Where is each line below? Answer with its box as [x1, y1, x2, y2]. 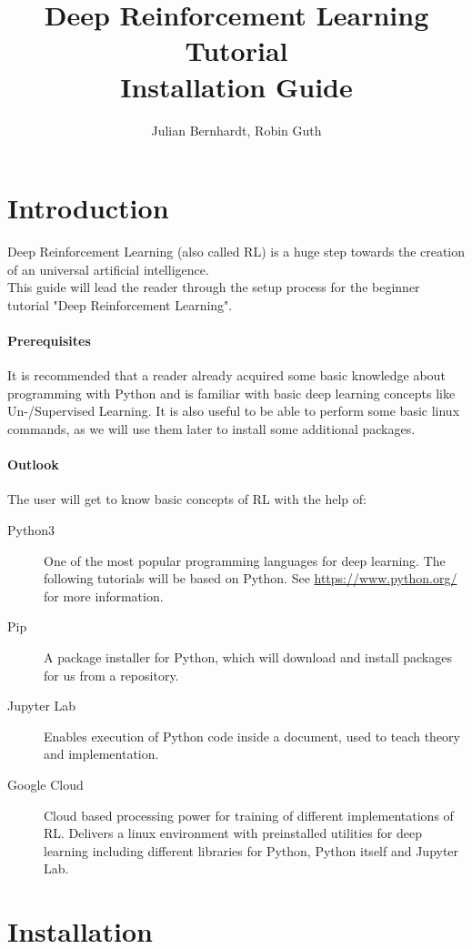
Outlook [7, 455, 59, 474]
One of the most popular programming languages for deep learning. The [44, 550, 446, 570]
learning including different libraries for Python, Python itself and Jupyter [44, 841, 459, 860]
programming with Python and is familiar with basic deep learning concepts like [7, 383, 456, 402]
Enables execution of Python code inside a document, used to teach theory [44, 726, 460, 745]
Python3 [7, 520, 55, 539]
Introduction [7, 189, 169, 227]
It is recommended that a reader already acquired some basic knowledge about [7, 366, 446, 385]
